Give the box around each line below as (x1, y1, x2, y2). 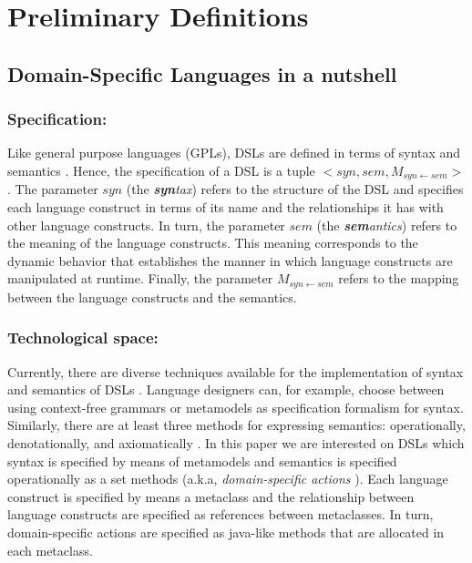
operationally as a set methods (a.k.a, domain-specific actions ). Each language (7, 469, 448, 488)
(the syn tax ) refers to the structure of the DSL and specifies (126, 179, 464, 199)
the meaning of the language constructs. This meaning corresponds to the (7, 233, 418, 252)
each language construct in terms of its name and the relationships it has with (7, 198, 444, 217)
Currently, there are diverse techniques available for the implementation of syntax (7, 362, 464, 381)
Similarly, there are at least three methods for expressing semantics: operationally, (7, 415, 466, 435)
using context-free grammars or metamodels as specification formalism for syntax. (7, 397, 464, 416)
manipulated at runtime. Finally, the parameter (7, 269, 273, 288)
